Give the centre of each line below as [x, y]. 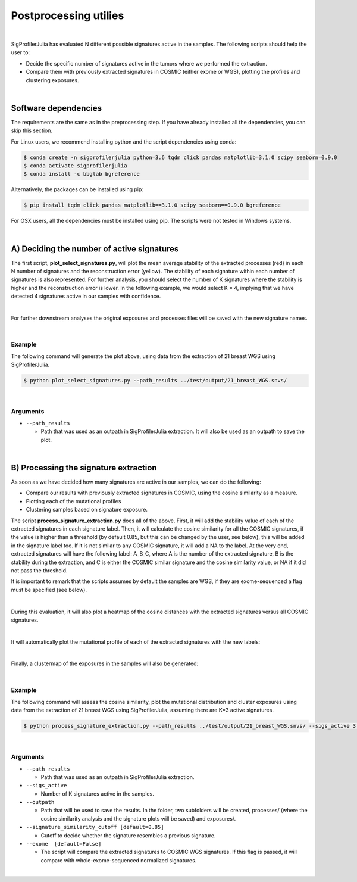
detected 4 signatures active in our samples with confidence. [86, 296]
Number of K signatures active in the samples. [97, 794]
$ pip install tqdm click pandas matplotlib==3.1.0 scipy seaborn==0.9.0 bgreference [152, 205]
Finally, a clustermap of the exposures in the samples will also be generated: [105, 663]
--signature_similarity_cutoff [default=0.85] [95, 827]
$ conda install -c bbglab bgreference [82, 174]
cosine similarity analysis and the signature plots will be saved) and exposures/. [138, 818]
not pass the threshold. [39, 570]
